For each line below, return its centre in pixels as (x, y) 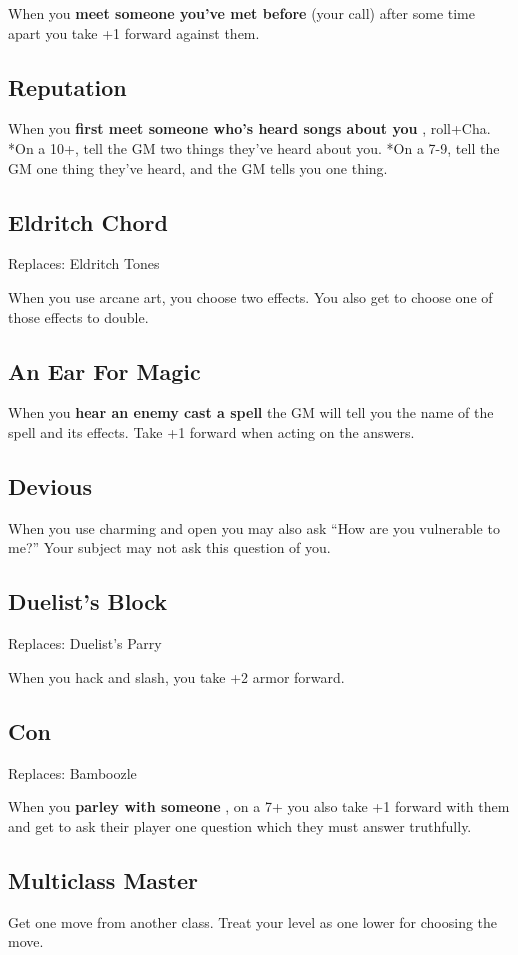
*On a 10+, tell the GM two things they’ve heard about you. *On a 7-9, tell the (254, 147)
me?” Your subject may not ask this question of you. (169, 547)
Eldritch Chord (88, 221)
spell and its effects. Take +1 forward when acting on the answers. (211, 431)
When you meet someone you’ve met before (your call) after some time (242, 13)
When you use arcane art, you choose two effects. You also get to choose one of (250, 296)
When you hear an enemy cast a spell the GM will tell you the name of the (251, 412)
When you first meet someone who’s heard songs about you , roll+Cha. (249, 128)
